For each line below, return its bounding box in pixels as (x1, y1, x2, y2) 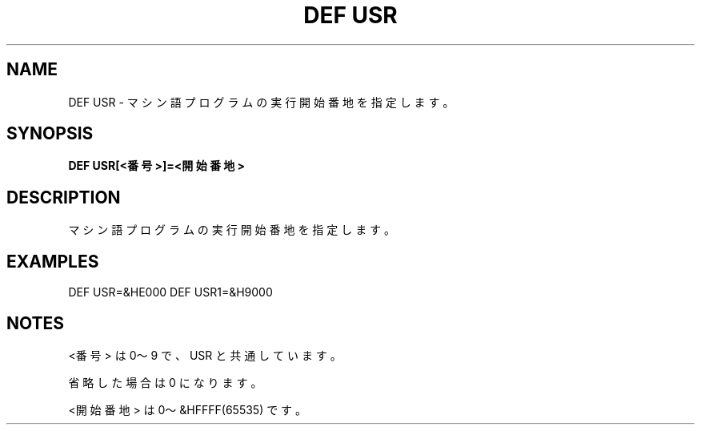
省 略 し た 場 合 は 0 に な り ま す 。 (68, 375, 262, 389)
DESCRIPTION (6, 187, 121, 207)
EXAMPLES (6, 251, 99, 272)
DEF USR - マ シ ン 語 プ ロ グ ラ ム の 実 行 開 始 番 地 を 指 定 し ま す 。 (68, 95, 455, 109)
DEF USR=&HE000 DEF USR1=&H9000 (68, 285, 273, 300)
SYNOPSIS (6, 123, 94, 144)
